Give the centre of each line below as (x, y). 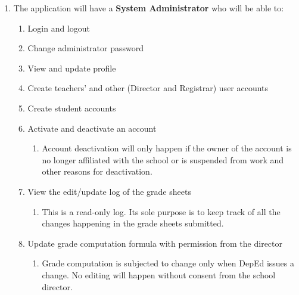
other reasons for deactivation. (97, 171)
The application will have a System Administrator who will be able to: (149, 8)
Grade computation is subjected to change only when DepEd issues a (168, 263)
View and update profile (72, 68)
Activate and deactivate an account (92, 128)
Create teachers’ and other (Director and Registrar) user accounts (148, 88)
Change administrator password (86, 48)
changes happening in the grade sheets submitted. (133, 223)
